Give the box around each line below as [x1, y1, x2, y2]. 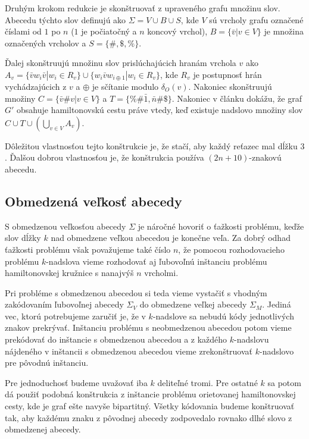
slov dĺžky [5, 231, 41, 244]
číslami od [5, 25, 42, 37]
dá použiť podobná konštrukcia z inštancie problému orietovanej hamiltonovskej [5, 388, 296, 400]
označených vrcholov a [5, 36, 86, 49]
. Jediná [262, 298, 291, 311]
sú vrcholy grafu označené [209, 13, 304, 26]
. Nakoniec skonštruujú [188, 80, 272, 92]
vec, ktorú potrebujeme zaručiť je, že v [5, 309, 146, 322]
